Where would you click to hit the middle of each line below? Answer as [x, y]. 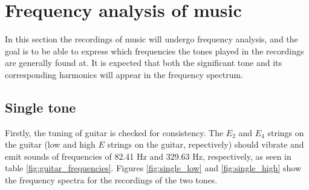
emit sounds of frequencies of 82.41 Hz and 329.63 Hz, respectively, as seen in [148, 156]
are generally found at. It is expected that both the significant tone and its [144, 63]
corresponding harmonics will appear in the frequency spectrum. [124, 74]
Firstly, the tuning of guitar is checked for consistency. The [114, 132]
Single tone [41, 107]
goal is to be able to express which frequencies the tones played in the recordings [154, 51]
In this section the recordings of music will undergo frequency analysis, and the [151, 39]
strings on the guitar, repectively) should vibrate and [206, 144]
